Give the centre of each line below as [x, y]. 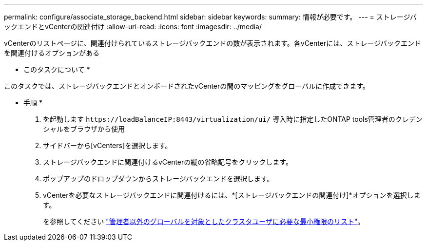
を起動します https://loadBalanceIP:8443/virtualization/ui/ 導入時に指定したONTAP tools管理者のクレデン [233, 119]
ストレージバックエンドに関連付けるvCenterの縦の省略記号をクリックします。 [168, 162]
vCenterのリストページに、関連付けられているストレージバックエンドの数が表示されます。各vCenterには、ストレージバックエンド [213, 43]
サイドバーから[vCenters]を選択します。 [107, 145]
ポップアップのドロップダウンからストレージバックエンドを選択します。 [158, 179]
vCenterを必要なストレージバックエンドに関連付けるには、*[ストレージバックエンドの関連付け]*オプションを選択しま [232, 195]
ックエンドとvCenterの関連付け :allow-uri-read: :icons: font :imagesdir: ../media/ [133, 27]
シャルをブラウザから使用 [84, 129]
